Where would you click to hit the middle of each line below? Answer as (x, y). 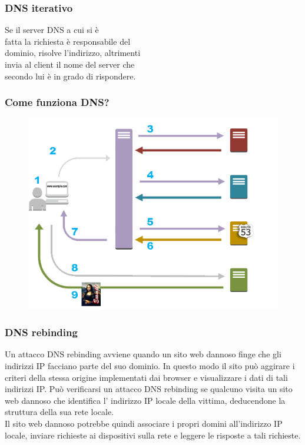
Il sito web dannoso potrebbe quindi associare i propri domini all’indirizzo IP (144, 423)
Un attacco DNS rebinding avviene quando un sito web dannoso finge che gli (143, 354)
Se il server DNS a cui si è (52, 30)
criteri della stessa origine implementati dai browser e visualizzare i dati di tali (146, 377)
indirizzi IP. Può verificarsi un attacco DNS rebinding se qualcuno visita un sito (149, 389)
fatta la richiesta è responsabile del (68, 41)
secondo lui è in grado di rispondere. (70, 76)
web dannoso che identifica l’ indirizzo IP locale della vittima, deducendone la (145, 400)
